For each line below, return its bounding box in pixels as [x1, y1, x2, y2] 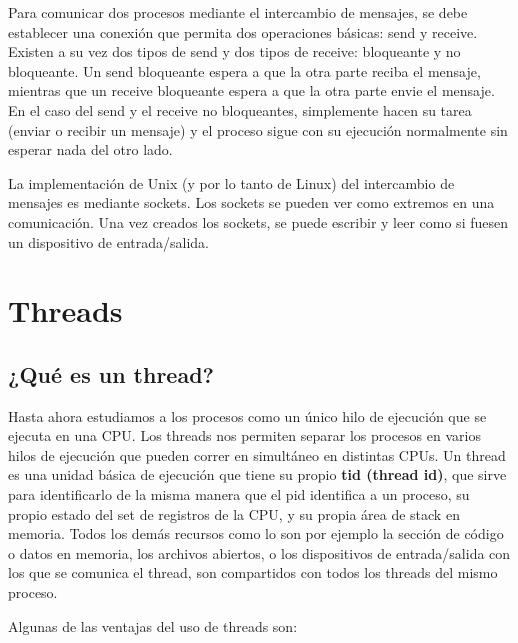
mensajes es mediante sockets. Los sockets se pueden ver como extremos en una [8, 192, 495, 213]
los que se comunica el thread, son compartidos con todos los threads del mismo [8, 562, 498, 583]
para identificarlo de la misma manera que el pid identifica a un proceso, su [8, 484, 470, 505]
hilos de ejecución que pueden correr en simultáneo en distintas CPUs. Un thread [8, 444, 506, 465]
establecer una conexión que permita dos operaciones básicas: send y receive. [8, 21, 478, 42]
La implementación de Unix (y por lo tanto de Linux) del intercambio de [8, 172, 455, 193]
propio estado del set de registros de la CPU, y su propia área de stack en [8, 503, 460, 524]
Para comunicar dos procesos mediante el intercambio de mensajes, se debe [8, 2, 468, 22]
